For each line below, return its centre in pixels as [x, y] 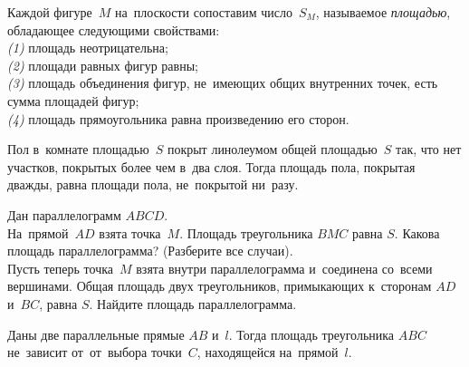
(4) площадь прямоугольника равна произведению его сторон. [178, 118]
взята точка [130, 232]
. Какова [417, 232]
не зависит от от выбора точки [95, 352]
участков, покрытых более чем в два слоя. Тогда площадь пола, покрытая [211, 166]
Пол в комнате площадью [78, 149]
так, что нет [428, 149]
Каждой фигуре [50, 12]
